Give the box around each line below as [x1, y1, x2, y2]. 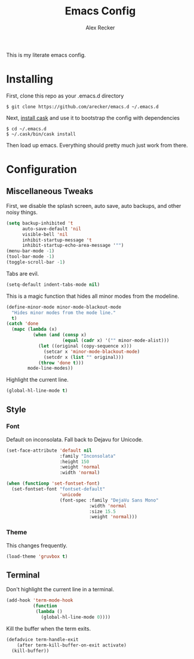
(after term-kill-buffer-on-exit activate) [17, 642, 127, 648]
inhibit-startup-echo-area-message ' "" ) [21, 243, 124, 249]
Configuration [6, 163, 78, 176]
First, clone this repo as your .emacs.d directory [6, 92, 124, 99]
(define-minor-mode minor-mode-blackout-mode [6, 304, 121, 310]
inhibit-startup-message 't [21, 237, 93, 243]
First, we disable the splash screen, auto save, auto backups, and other [6, 202, 181, 209]
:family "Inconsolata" [59, 453, 116, 459]
